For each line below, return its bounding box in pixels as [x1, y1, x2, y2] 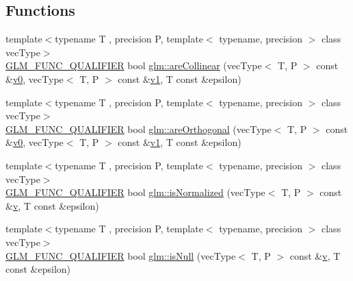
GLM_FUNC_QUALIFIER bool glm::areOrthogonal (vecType [5, 121, 272, 136]
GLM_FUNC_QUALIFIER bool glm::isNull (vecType [5, 248, 236, 262]
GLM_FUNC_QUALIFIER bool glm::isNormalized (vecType [5, 185, 265, 199]
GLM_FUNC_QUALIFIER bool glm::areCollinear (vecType [5, 58, 262, 73]
